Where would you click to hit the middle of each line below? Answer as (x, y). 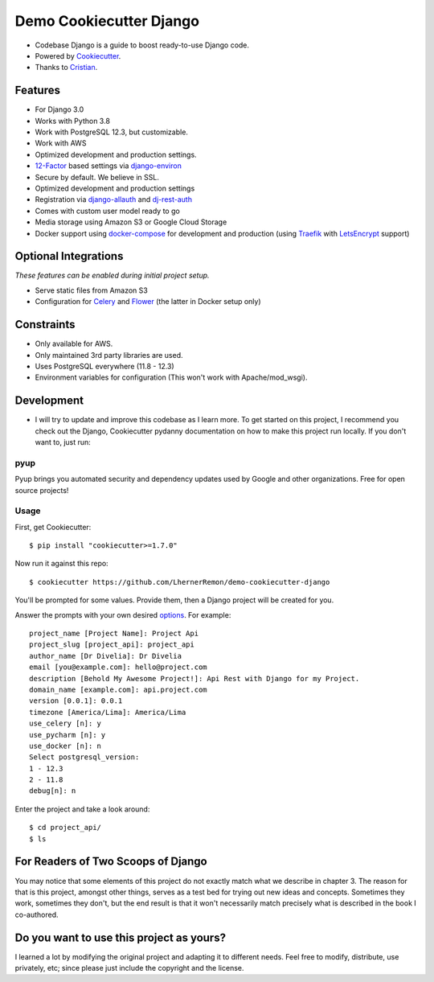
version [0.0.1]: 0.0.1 (76, 701)
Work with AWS (61, 143)
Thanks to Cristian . (66, 68)
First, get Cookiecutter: (53, 527)
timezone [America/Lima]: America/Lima (108, 712)
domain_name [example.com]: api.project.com (119, 689)
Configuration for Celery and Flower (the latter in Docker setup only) (148, 302)
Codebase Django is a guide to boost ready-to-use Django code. (142, 45)
